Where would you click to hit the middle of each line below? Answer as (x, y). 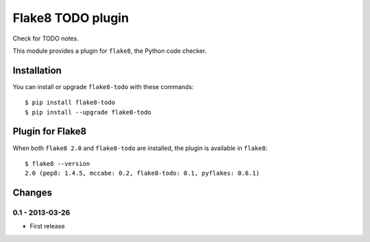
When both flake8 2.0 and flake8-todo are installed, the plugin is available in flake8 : (140, 148)
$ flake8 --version (58, 164)
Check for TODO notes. (46, 38)
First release (47, 226)
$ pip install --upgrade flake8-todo (88, 112)
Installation (37, 70)
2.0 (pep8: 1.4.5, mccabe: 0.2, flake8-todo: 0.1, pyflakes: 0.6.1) (142, 173)
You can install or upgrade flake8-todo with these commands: (103, 86)
